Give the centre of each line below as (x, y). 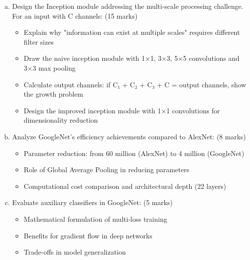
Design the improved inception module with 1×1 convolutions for (122, 110)
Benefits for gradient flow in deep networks (88, 235)
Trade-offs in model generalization (75, 252)
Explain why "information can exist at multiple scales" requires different (132, 32)
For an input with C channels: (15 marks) (75, 15)
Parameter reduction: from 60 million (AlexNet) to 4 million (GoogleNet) (134, 153)
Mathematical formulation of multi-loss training (95, 219)
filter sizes (39, 41)
